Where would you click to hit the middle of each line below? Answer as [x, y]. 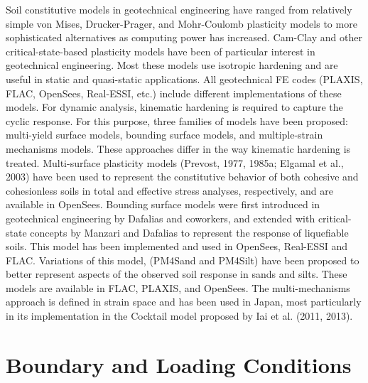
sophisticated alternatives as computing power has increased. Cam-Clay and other [184, 37]
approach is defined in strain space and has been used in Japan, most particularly [184, 302]
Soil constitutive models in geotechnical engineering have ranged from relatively [179, 9]
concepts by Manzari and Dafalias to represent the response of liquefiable [189, 232]
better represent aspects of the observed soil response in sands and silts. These [177, 274]
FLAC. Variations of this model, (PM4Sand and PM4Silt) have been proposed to [183, 260]
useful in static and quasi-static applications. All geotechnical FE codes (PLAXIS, [184, 79]
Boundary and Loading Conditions [179, 364]
